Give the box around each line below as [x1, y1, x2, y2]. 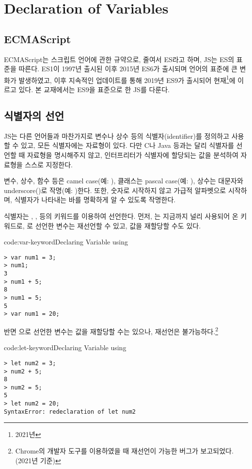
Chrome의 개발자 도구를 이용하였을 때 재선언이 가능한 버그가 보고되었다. [15, 446, 234, 456]
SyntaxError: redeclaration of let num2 [4, 408, 136, 415]
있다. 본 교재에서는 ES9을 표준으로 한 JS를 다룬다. [18, 84, 170, 95]
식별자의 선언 [4, 108, 64, 123]
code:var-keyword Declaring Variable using [4, 237, 128, 247]
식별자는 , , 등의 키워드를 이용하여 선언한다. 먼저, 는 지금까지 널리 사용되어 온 [4, 210, 238, 221]
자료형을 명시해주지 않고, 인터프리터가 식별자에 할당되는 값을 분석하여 [27, 150, 238, 160]
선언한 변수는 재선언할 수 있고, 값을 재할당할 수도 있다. [35, 220, 201, 230]
